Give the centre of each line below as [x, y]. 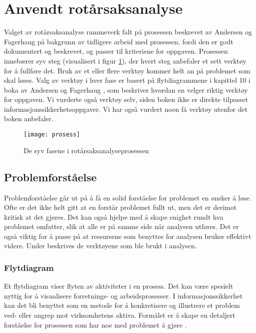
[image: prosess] [52, 135]
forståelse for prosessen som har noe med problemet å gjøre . [96, 324]
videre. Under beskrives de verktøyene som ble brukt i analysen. [100, 246]
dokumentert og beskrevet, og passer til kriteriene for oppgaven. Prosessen [116, 51]
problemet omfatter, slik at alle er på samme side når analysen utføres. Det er [122, 226]
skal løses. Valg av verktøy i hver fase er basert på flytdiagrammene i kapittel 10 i [127, 80]
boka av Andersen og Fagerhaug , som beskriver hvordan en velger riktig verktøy [126, 89]
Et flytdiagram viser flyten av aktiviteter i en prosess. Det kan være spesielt [119, 286]
